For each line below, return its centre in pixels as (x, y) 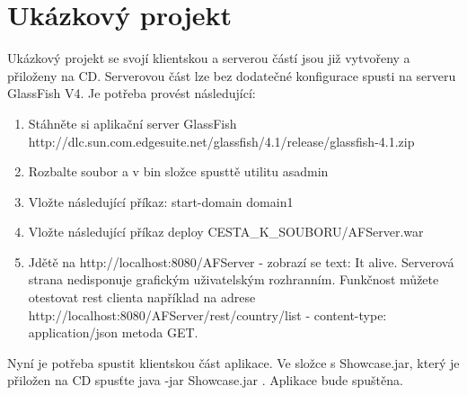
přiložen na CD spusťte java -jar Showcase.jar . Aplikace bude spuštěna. (205, 380)
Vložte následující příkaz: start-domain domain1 (161, 201)
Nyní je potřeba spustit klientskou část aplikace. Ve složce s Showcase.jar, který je (233, 362)
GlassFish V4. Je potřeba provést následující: (132, 93)
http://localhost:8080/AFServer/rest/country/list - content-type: (207, 314)
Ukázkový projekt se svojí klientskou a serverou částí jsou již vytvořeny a (209, 58)
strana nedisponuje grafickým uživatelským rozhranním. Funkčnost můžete (233, 279)
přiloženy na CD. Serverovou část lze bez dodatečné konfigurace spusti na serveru (232, 75)
